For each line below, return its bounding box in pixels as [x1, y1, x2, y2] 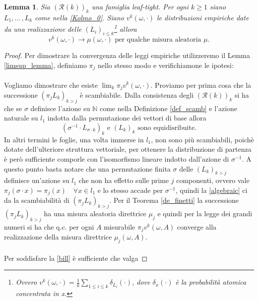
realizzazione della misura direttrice [4, 232, 112, 242]
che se [4, 103, 22, 113]
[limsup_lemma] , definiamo [4, 60, 87, 70]
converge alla [177, 222, 217, 232]
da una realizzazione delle [4, 24, 82, 34]
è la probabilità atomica [175, 277, 247, 287]
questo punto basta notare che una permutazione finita [4, 163, 171, 174]
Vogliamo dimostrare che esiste [4, 79, 98, 90]
